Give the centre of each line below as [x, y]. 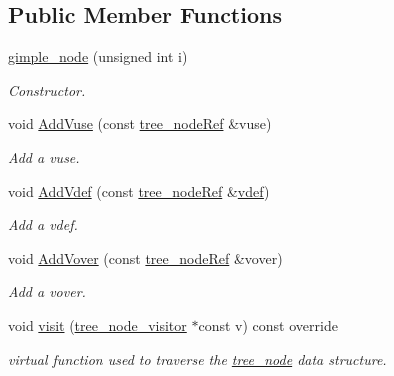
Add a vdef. [43, 224]
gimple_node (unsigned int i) [98, 56]
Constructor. [47, 89]
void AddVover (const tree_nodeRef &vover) [145, 257]
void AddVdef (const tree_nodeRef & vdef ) [139, 190]
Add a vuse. [44, 156]
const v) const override [268, 324]
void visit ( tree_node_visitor [97, 324]
